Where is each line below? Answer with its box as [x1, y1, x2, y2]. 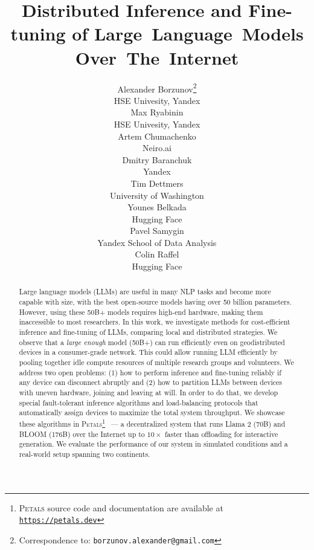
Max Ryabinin [130, 106, 184, 118]
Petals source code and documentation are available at [19, 501, 223, 514]
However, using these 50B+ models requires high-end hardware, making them [19, 306, 263, 317]
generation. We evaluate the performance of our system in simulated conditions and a [19, 439, 288, 449]
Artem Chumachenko [118, 129, 196, 142]
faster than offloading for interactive [164, 429, 278, 439]
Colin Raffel [135, 248, 179, 260]
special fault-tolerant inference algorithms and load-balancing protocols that [19, 397, 258, 407]
